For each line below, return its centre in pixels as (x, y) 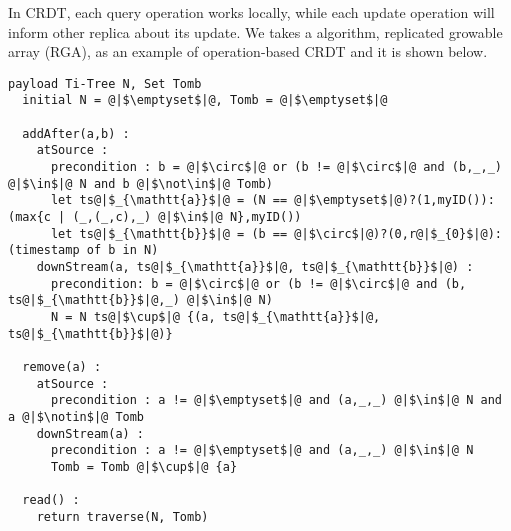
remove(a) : (62, 366)
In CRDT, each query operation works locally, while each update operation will (251, 12)
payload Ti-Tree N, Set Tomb (105, 83)
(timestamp (44, 250)
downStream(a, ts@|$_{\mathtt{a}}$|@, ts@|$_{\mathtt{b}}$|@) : (255, 267)
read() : (51, 500)
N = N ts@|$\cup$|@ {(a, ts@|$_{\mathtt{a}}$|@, (215, 316)
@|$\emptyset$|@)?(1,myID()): (394, 200)
